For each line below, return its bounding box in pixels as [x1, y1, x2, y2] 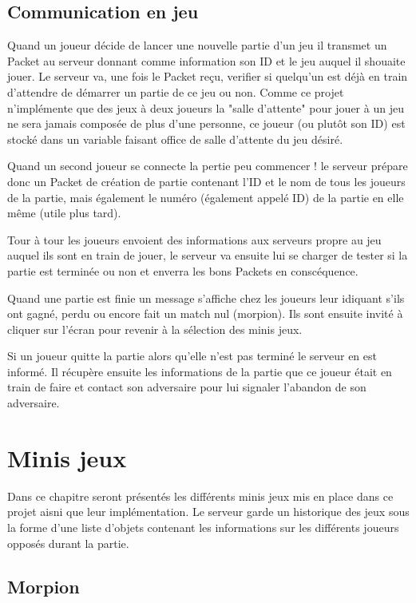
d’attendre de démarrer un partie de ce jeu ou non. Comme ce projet [7, 83, 344, 100]
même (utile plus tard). [7, 204, 121, 221]
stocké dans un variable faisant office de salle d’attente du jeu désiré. [7, 130, 343, 147]
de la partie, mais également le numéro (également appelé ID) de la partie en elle [7, 188, 404, 205]
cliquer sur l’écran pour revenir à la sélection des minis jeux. [7, 320, 303, 337]
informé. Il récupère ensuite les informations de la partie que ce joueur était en [7, 363, 392, 379]
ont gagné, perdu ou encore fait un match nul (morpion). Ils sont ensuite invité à [7, 305, 403, 322]
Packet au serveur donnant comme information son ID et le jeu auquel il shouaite [7, 52, 406, 69]
